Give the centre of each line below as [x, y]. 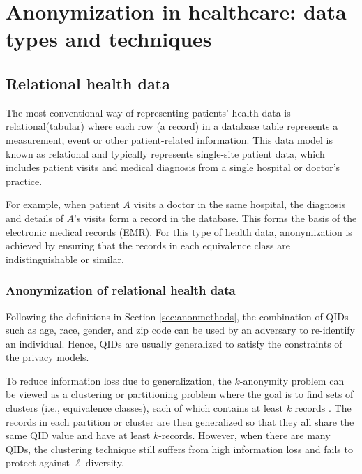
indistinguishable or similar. [65, 259]
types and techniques [109, 39]
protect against [38, 462]
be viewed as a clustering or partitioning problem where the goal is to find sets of [180, 394]
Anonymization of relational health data [121, 290]
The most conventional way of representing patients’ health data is [148, 112]
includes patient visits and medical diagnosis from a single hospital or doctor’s [173, 167]
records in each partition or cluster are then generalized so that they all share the [180, 421]
